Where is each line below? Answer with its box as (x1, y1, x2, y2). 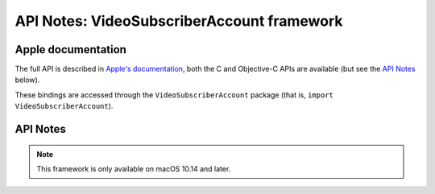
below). (14, 75, 40, 85)
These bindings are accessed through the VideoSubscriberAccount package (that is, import (14, 89, 334, 100)
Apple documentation (14, 43, 126, 56)
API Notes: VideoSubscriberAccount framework (14, 12, 343, 30)
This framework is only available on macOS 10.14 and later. (36, 164, 231, 174)
